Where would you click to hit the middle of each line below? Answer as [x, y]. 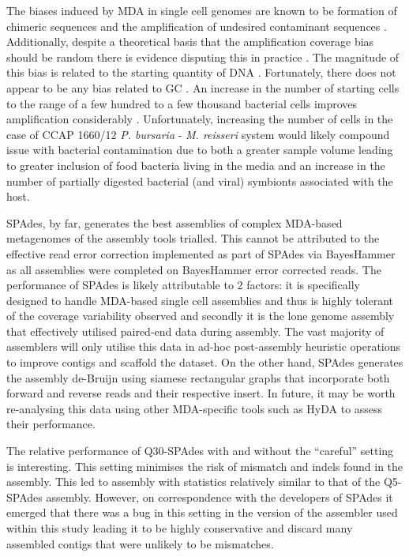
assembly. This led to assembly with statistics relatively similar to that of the [193, 482]
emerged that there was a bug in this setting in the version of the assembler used [202, 512]
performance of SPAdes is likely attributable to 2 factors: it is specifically [183, 285]
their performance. [51, 424]
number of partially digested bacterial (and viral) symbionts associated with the [200, 181]
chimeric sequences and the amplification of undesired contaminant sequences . [197, 26]
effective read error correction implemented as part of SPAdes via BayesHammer [201, 253]
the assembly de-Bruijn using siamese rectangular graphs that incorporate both [198, 377]
